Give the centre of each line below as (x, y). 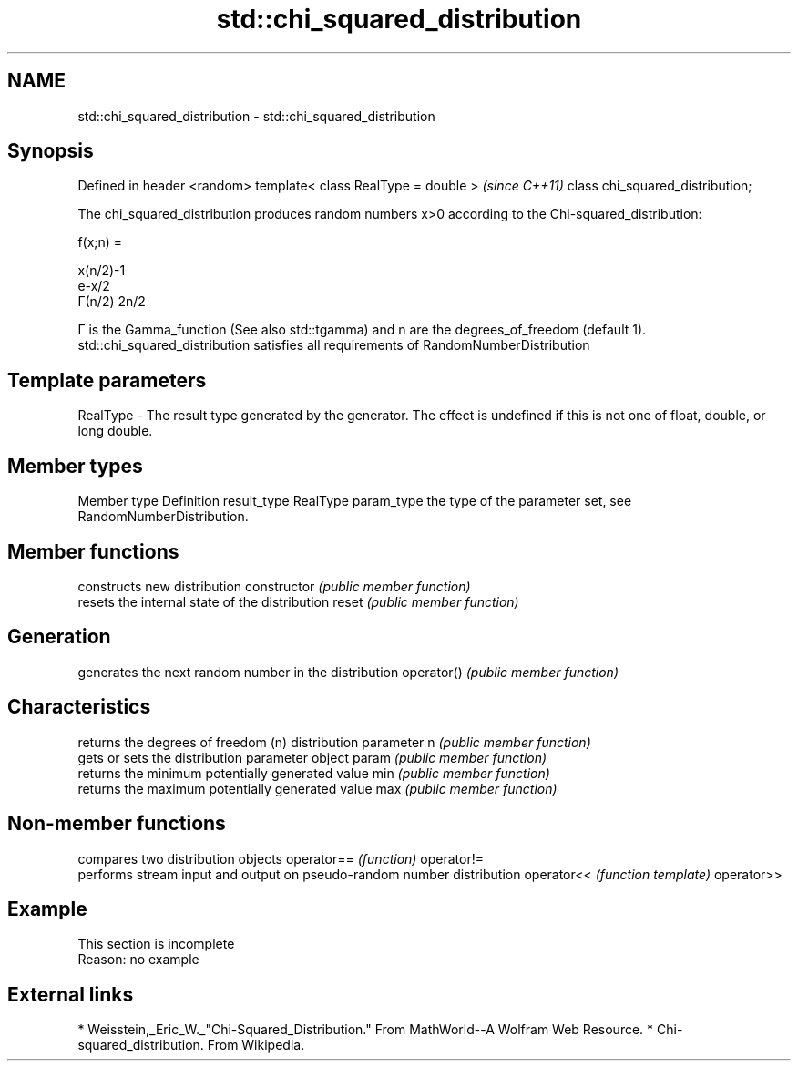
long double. (115, 431)
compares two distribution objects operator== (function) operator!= (281, 858)
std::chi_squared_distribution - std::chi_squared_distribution (256, 116)
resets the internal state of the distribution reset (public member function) (298, 601)
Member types (75, 466)
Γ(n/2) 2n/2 (112, 302)
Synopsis (51, 151)
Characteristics (79, 707)
